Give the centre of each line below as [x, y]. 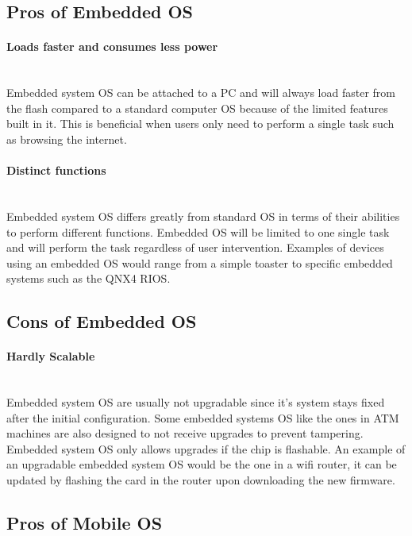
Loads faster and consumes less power [112, 46]
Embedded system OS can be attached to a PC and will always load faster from [201, 93]
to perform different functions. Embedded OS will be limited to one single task [198, 231]
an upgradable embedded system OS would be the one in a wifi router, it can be [202, 464]
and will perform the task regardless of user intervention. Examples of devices [195, 247]
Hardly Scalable [51, 356]
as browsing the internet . [67, 139]
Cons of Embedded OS [102, 321]
